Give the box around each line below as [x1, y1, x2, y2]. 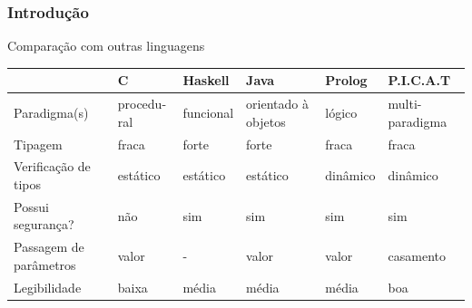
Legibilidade [14, 277, 82, 296]
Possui [14, 197, 49, 216]
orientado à [246, 94, 309, 113]
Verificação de [14, 157, 91, 176]
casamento [388, 246, 446, 265]
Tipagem [14, 134, 63, 153]
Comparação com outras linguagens [7, 36, 205, 55]
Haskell [182, 71, 230, 90]
